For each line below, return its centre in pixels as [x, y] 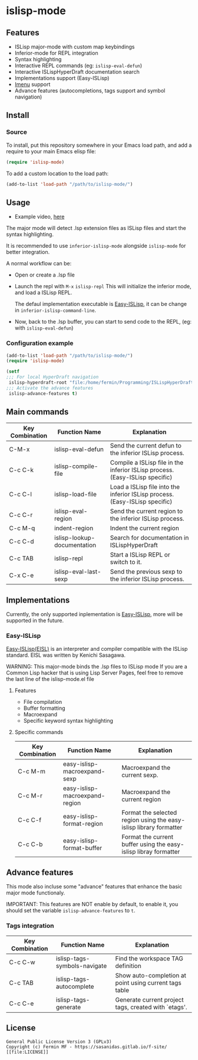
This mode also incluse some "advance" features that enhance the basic [94, 887]
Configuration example [40, 343]
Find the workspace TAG [149, 958]
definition [128, 966]
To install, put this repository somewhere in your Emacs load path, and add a [99, 145]
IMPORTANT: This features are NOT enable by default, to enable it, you [92, 904]
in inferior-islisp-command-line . [55, 310]
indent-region [74, 528]
